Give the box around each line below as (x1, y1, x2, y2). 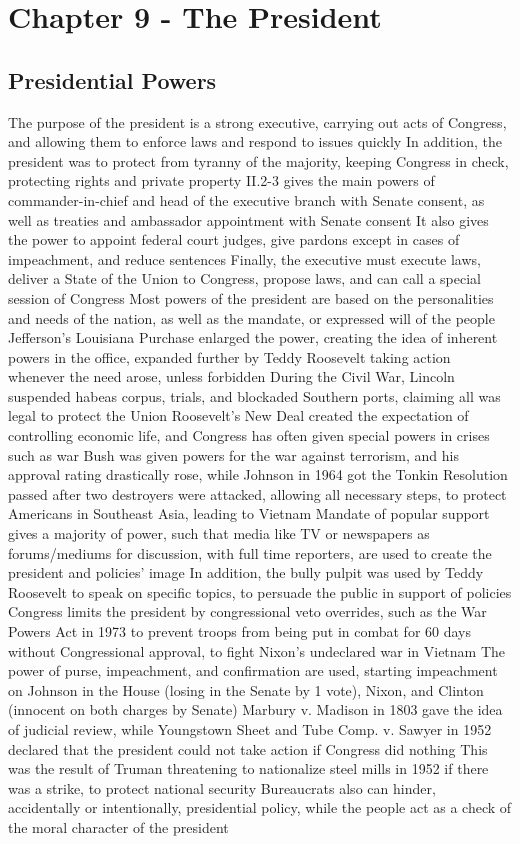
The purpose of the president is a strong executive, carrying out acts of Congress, (8, 111, 507, 132)
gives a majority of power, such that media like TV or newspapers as (8, 523, 430, 544)
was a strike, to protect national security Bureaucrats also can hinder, (8, 777, 436, 798)
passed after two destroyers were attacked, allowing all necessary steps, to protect (8, 483, 507, 504)
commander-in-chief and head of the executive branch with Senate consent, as (8, 189, 485, 210)
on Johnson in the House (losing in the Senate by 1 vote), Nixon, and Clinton (8, 679, 484, 700)
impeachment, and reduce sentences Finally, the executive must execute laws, (8, 248, 481, 269)
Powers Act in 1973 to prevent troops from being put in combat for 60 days (8, 621, 471, 642)
